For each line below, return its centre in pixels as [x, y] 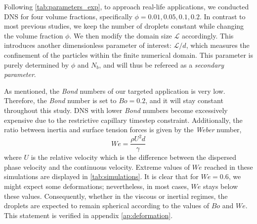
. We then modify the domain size [121, 35]
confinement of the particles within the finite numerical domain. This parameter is [128, 55]
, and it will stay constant [184, 100]
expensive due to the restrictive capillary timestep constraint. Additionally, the [123, 120]
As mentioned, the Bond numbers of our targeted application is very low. [115, 91]
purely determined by [37, 64]
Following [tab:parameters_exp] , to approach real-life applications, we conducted [127, 6]
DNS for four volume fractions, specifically [68, 16]
